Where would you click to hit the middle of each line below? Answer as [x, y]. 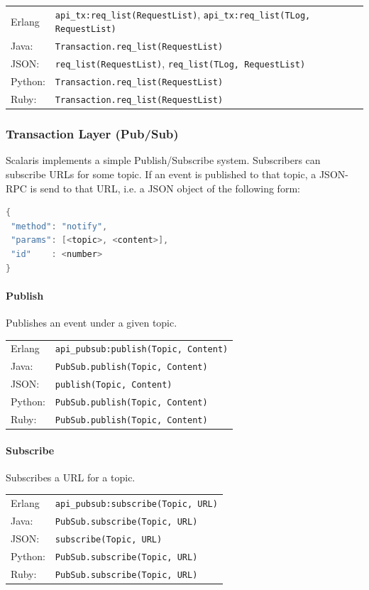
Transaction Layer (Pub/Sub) [92, 134]
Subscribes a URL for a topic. [71, 477]
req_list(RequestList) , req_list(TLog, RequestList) [180, 64]
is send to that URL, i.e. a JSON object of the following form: [165, 188]
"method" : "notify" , [59, 226]
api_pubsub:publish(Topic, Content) [142, 350]
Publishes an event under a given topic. [92, 322]
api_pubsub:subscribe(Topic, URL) [136, 504]
